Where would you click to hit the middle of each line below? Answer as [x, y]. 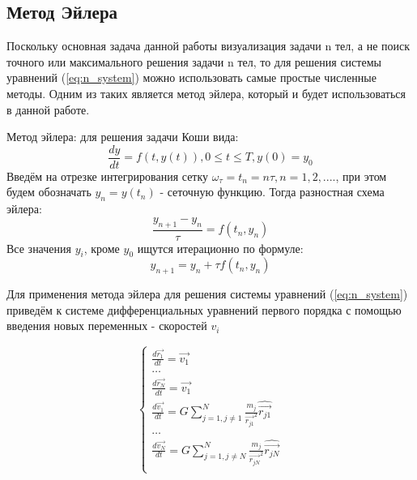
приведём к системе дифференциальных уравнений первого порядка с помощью [204, 309]
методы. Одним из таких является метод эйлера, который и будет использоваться [206, 93]
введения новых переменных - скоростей [107, 326]
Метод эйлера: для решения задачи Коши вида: [123, 137]
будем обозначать [49, 192]
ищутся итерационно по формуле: [220, 248]
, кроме [102, 248]
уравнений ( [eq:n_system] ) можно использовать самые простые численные [191, 77]
